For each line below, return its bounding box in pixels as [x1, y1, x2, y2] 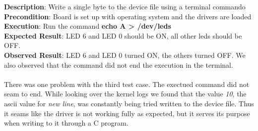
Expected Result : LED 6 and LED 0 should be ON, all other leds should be [4, 30, 242, 41]
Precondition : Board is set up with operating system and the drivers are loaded [4, 11, 252, 21]
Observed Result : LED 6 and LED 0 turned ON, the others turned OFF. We [4, 49, 246, 60]
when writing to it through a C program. [4, 118, 129, 128]
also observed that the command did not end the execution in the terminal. [4, 59, 233, 70]
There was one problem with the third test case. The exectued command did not [4, 79, 250, 89]
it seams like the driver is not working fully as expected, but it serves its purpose [4, 108, 250, 118]
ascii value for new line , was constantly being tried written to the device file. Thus [4, 98, 254, 108]
